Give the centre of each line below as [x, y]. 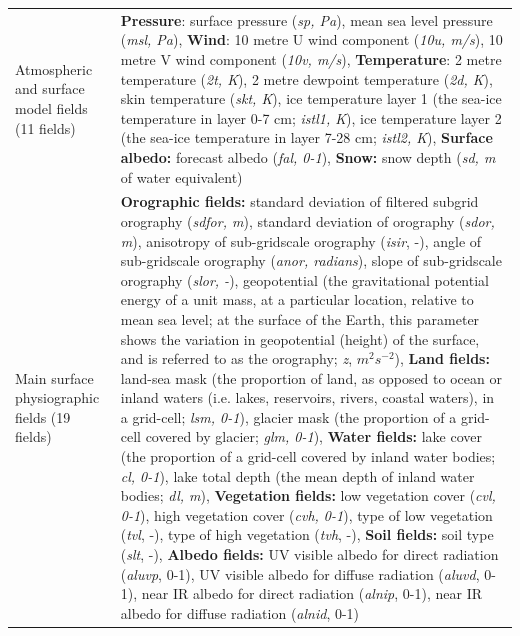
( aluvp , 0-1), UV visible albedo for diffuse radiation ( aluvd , [300, 573]
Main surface [54, 377]
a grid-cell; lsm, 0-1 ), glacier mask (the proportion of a [288, 416]
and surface [50, 88]
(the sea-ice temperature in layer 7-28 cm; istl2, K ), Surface [306, 137]
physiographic [57, 397]
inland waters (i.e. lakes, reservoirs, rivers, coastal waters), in [307, 397]
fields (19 [43, 416]
